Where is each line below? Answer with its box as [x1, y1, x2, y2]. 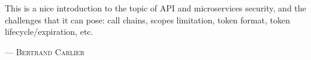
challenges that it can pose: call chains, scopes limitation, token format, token [5, 13, 291, 26]
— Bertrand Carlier [5, 45, 84, 58]
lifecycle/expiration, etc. [5, 25, 93, 38]
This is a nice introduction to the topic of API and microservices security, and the [5, 2, 306, 14]
